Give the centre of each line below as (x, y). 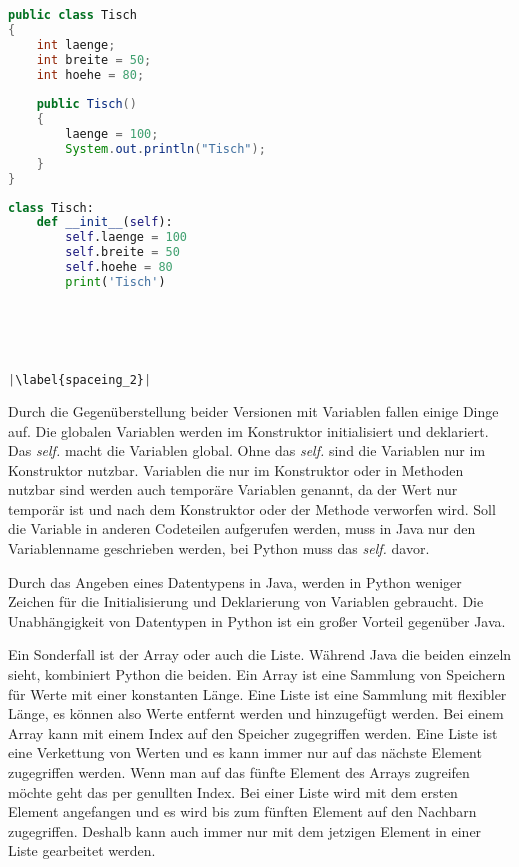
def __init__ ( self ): (104, 222)
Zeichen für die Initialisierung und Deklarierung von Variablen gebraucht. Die (246, 601)
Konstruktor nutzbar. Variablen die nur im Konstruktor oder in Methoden (236, 469)
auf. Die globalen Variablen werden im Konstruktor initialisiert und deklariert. (248, 430)
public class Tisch (72, 15)
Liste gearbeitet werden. (82, 850)
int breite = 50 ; (94, 59)
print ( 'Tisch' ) (115, 281)
